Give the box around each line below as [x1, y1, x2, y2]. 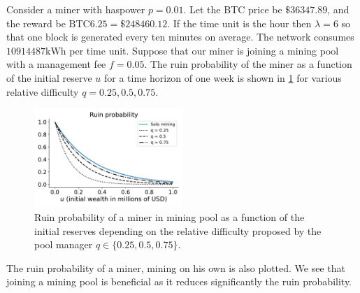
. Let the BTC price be [183, 2, 282, 16]
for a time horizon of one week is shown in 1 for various [104, 70, 342, 85]
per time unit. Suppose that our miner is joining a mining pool [69, 43, 339, 57]
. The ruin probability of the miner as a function [144, 57, 352, 71]
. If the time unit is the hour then [167, 15, 312, 30]
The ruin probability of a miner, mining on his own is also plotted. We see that [6, 260, 346, 275]
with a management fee [6, 57, 106, 71]
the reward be [6, 15, 66, 30]
